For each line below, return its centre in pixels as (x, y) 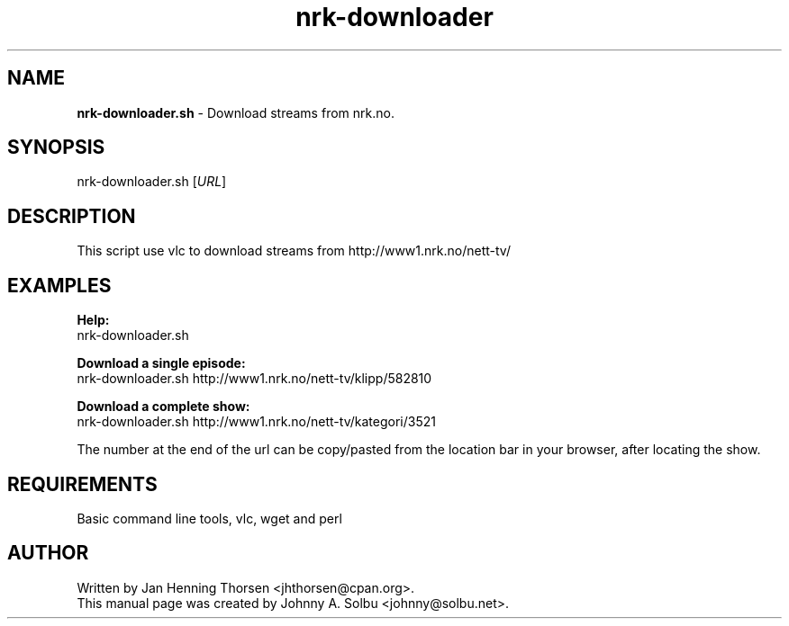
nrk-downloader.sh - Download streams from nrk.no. (236, 112)
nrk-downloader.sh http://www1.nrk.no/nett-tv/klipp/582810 (254, 379)
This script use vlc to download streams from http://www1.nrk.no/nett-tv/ (294, 251)
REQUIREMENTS (82, 484)
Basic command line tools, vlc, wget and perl (209, 518)
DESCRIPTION (72, 216)
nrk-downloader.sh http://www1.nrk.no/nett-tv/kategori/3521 (256, 422)
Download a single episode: (161, 363)
